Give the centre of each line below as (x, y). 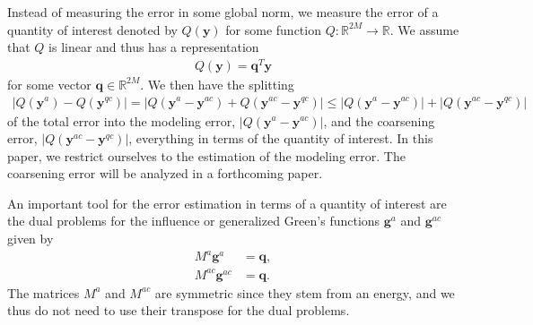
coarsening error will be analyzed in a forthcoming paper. (165, 173)
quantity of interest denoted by (92, 29)
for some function (273, 29)
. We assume (424, 29)
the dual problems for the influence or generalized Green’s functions (194, 221)
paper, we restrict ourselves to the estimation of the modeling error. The (206, 155)
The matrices (44, 292)
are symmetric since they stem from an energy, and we (305, 292)
